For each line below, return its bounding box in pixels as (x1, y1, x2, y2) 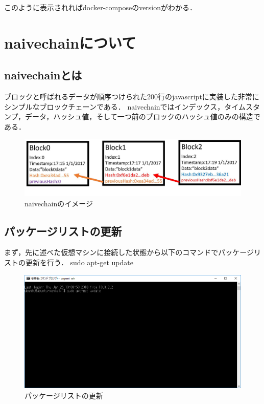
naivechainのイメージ (25, 198, 93, 208)
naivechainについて (4, 32, 136, 53)
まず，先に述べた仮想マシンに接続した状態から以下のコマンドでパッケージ (4, 247, 254, 258)
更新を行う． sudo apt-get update (25, 257, 133, 267)
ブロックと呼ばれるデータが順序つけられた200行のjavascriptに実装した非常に (4, 91, 259, 102)
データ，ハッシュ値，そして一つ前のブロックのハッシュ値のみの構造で (25, 111, 260, 122)
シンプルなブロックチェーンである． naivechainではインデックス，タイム (4, 101, 246, 112)
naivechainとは (4, 67, 82, 83)
